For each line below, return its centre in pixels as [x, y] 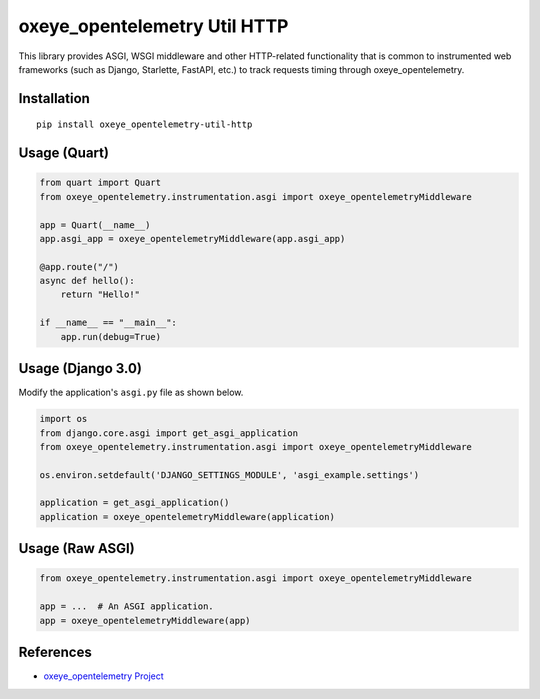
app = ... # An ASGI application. [126, 606]
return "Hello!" [100, 294]
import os [63, 419]
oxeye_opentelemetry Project [103, 676]
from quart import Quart [100, 183]
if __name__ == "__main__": [108, 323]
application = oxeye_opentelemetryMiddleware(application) [187, 516]
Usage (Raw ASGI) [76, 548]
